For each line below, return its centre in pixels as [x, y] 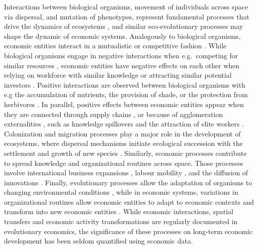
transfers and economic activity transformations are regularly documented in [121, 221]
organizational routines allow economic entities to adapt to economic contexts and [129, 201]
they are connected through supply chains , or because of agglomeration [114, 114]
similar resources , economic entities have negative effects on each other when [122, 65]
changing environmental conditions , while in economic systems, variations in [121, 192]
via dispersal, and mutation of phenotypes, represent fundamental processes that [127, 16]
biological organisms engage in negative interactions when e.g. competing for [121, 55]
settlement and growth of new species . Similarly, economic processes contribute [126, 153]
